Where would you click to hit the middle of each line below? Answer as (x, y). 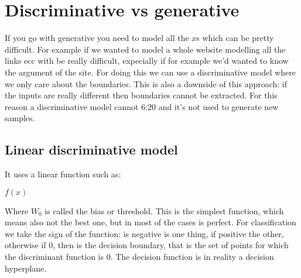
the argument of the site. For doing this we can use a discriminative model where (150, 72)
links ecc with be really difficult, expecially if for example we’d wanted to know (147, 61)
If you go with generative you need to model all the (97, 38)
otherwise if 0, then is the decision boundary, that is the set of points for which (147, 245)
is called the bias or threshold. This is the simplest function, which (164, 210)
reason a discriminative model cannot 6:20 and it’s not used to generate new (142, 106)
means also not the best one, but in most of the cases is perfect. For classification (150, 222)
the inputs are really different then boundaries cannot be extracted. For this (141, 95)
